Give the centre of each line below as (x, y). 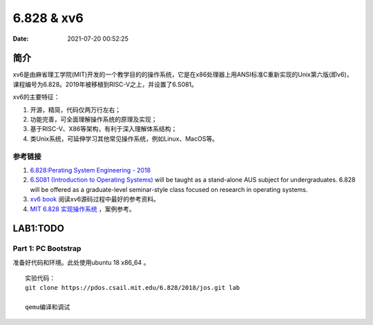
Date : (21, 39)
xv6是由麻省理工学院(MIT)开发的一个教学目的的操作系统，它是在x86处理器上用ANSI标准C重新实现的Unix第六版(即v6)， (183, 75)
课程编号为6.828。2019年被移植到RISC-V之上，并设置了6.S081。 (105, 84)
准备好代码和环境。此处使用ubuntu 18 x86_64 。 (81, 262)
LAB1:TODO (39, 229)
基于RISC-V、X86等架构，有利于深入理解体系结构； (104, 129)
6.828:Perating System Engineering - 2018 (90, 170)
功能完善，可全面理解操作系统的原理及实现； (94, 119)
